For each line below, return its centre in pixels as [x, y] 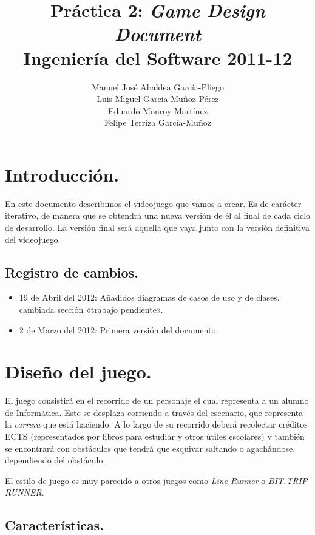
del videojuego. [33, 239]
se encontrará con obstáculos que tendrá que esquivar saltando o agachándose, [150, 448]
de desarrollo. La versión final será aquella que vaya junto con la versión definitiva [157, 227]
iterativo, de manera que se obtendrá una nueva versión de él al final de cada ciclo [158, 215]
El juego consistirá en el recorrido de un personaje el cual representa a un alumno [157, 400]
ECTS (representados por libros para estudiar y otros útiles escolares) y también [155, 436]
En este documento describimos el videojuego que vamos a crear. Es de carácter [153, 203]
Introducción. [62, 174]
